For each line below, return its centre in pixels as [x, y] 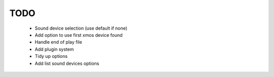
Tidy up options [51, 56]
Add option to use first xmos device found [79, 35]
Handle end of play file [58, 42]
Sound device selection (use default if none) [81, 28]
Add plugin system [54, 49]
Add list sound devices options [67, 63]
